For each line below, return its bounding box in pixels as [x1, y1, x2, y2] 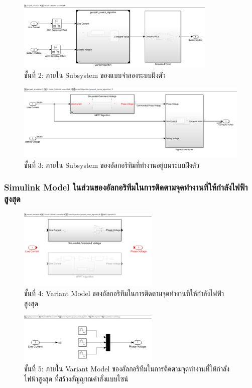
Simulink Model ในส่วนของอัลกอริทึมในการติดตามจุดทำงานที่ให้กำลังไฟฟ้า [4, 181, 248, 193]
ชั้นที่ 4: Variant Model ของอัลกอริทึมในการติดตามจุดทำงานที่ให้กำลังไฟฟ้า [24, 287, 224, 298]
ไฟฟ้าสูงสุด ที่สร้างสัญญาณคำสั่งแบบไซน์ [24, 373, 129, 383]
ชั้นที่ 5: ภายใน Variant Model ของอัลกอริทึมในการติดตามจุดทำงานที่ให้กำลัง [24, 363, 230, 374]
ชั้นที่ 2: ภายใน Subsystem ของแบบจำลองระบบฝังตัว [24, 69, 166, 80]
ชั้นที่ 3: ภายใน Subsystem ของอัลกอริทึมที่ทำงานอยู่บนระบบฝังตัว [24, 159, 199, 170]
